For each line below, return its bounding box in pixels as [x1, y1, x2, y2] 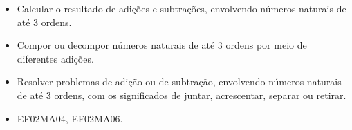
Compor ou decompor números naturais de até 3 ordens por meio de [17, 38, 307, 52]
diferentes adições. [17, 51, 94, 65]
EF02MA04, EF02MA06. [17, 111, 123, 125]
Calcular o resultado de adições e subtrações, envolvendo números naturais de [17, 1, 346, 15]
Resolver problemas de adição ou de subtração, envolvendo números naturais [17, 74, 342, 89]
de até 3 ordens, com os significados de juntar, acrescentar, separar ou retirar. [17, 87, 346, 102]
